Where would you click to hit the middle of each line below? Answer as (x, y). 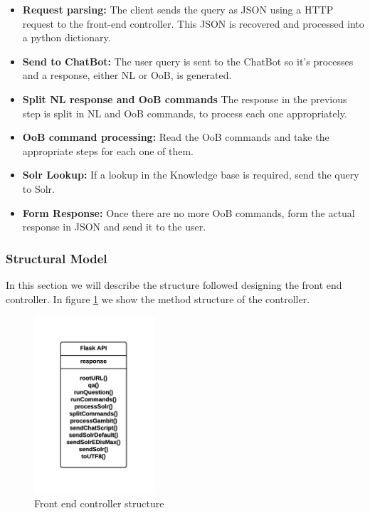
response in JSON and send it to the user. (114, 227)
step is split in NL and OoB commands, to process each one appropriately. (185, 113)
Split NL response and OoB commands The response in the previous (185, 99)
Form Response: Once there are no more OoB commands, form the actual (189, 212)
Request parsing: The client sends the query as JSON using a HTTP (178, 9)
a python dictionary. (67, 37)
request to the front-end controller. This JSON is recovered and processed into (193, 23)
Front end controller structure (99, 503)
